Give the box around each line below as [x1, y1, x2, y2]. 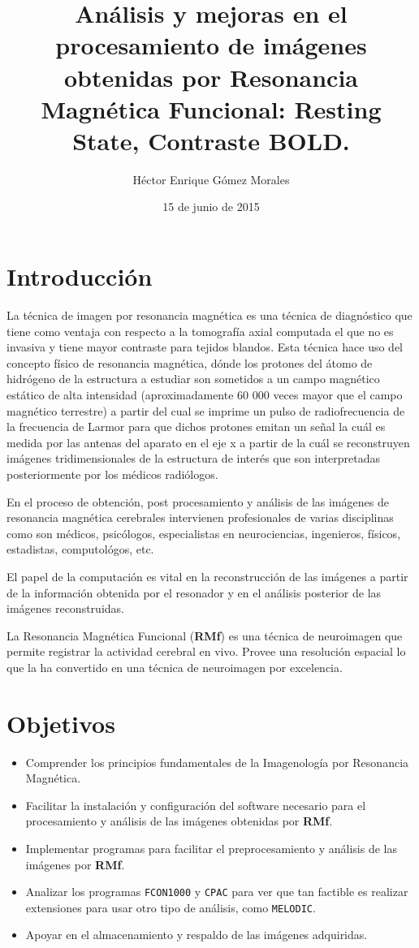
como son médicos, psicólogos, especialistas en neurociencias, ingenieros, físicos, [6, 524, 401, 541]
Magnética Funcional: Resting [41, 92, 382, 125]
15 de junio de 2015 [162, 198, 260, 215]
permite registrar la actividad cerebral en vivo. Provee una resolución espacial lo [6, 643, 406, 660]
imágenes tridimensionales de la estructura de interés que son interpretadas [6, 450, 381, 467]
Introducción [6, 260, 153, 293]
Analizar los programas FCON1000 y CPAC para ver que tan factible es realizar [25, 883, 408, 900]
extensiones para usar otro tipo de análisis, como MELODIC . [25, 898, 316, 916]
